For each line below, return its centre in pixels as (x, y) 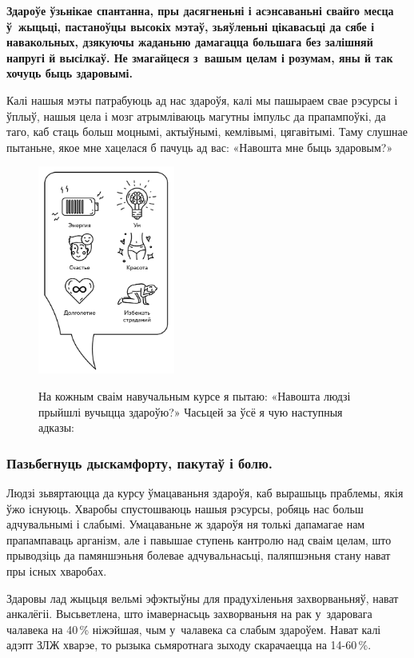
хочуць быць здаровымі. (70, 73)
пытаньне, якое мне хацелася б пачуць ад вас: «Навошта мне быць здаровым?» (200, 147)
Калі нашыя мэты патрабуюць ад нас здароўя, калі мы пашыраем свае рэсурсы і (202, 100)
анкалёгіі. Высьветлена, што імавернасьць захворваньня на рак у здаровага (189, 614)
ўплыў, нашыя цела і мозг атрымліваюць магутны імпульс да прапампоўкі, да (196, 116)
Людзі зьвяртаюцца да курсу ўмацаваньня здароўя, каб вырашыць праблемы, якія (205, 492)
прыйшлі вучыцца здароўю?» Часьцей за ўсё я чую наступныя (191, 411)
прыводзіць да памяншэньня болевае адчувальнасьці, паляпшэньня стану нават (199, 555)
